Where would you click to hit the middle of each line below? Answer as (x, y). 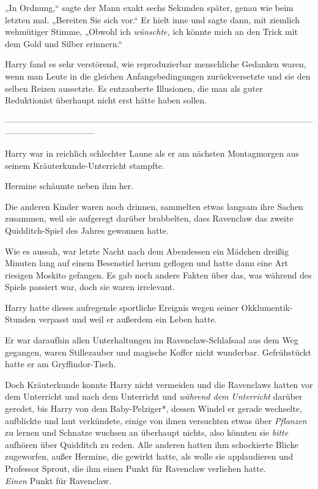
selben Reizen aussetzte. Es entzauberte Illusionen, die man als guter (134, 88)
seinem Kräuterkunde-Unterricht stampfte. (85, 165)
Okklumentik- (267, 307)
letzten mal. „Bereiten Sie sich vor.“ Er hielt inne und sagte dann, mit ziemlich (153, 19)
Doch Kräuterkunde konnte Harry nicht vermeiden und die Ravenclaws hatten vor (159, 384)
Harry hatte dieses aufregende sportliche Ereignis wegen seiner (122, 307)
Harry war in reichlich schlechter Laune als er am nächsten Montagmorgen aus (152, 153)
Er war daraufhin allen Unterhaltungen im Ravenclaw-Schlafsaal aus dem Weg (152, 340)
